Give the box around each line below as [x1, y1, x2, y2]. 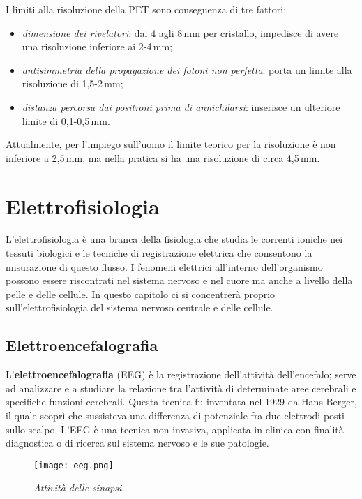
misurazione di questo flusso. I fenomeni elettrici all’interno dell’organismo [6, 259, 323, 274]
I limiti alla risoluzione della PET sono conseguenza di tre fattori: [6, 2, 287, 16]
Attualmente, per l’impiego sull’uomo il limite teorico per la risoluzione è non [6, 137, 336, 151]
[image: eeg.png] [33, 460, 114, 470]
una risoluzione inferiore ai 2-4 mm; [22, 39, 173, 54]
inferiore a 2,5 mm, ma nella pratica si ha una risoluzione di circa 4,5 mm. [6, 150, 320, 165]
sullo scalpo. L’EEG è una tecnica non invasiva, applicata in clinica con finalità [6, 422, 344, 436]
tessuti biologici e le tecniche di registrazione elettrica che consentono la [6, 246, 312, 260]
